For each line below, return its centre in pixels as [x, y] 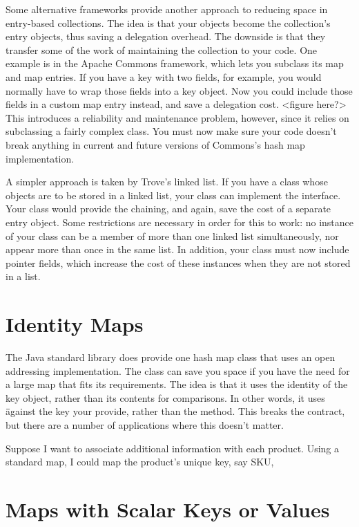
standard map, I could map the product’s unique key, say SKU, [140, 462]
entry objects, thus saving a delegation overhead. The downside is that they [166, 36]
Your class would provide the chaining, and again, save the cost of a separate [168, 209]
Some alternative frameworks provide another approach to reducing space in [167, 9]
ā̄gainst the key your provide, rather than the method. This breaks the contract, [175, 411]
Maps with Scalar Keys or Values [168, 509]
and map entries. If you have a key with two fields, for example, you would [164, 76]
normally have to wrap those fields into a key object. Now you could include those [179, 90]
